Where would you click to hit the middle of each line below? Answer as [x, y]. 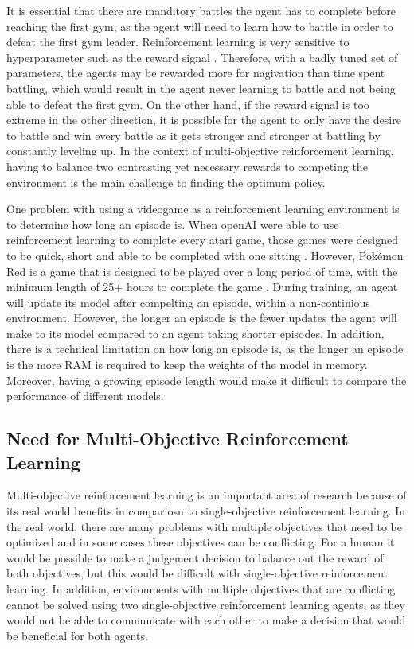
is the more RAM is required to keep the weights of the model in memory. [187, 365]
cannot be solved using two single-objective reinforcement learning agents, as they [206, 604]
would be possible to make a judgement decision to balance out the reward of [195, 557]
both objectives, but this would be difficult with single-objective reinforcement [197, 573]
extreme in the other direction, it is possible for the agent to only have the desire [204, 120]
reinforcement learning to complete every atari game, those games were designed [202, 240]
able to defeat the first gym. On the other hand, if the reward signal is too [188, 104]
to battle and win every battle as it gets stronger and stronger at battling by [193, 135]
